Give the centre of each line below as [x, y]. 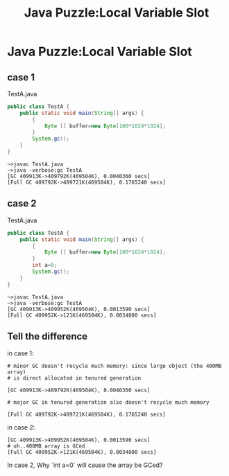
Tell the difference [48, 336]
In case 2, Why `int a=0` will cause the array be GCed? [85, 465]
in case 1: [20, 353]
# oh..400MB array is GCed [46, 446]
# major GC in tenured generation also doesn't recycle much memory [108, 402]
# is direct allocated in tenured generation [74, 378]
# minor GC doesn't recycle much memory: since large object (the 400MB [114, 366]
